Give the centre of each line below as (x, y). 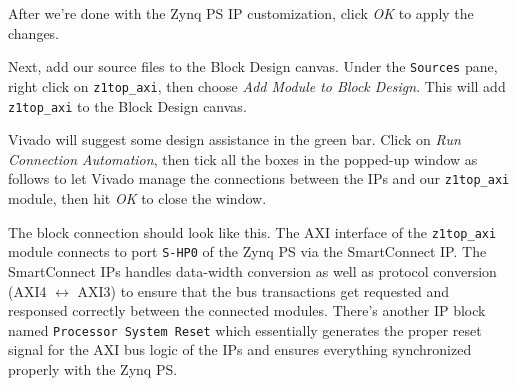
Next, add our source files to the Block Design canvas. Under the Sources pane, (253, 66)
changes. (34, 32)
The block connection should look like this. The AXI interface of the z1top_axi (252, 231)
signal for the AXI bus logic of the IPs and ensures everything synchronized (240, 349)
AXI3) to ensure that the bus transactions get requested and (263, 290)
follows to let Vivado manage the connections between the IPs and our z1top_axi (259, 178)
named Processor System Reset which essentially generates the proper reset (245, 329)
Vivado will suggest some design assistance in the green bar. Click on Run (234, 139)
